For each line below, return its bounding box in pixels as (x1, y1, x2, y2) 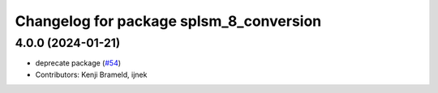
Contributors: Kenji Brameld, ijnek (35, 70, 148, 79)
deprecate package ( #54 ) (35, 58, 122, 68)
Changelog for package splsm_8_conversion (15, 12, 322, 30)
